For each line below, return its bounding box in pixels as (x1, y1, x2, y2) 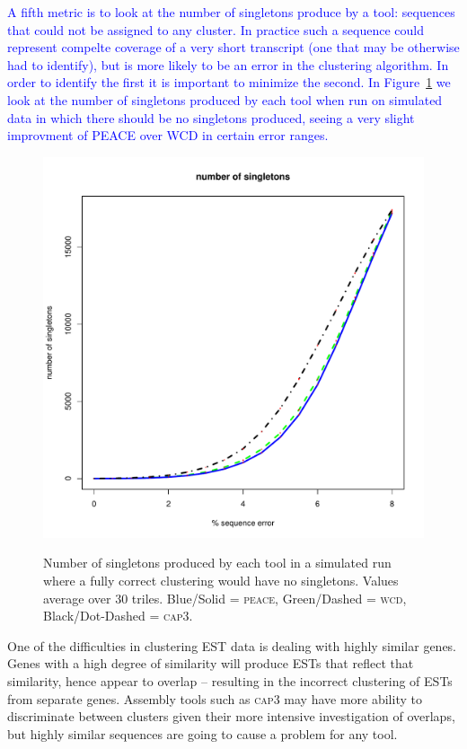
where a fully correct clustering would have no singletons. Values (43, 570, 399, 589)
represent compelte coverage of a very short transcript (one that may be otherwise (7, 38, 460, 57)
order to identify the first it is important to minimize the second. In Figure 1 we (7, 73, 451, 92)
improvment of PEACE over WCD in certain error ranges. (7, 126, 329, 145)
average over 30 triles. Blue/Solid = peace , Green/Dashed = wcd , (43, 588, 407, 607)
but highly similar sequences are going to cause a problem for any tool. (7, 724, 398, 743)
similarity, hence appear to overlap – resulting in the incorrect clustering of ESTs (7, 671, 453, 690)
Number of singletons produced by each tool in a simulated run (43, 553, 392, 572)
